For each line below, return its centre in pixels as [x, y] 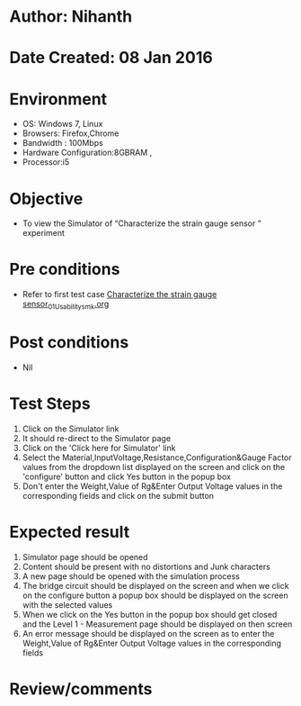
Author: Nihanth [71, 17]
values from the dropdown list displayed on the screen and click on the [154, 466]
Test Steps [50, 404]
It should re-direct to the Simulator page [97, 438]
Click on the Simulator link [71, 429]
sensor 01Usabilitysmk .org [66, 305]
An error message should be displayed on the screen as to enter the [148, 633]
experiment [44, 233]
